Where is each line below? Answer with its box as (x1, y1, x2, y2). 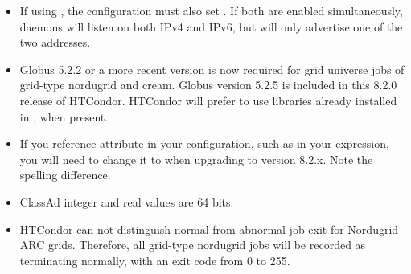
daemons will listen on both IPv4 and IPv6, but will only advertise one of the (19, 18, 403, 35)
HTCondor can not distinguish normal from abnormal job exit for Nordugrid (19, 220, 399, 237)
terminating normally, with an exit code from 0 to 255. (19, 252, 290, 268)
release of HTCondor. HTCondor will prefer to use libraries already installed (19, 92, 397, 108)
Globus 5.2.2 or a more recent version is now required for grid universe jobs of (19, 60, 405, 77)
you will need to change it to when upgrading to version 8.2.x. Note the (19, 150, 373, 167)
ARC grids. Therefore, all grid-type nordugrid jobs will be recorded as (19, 236, 366, 253)
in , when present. (19, 108, 109, 125)
